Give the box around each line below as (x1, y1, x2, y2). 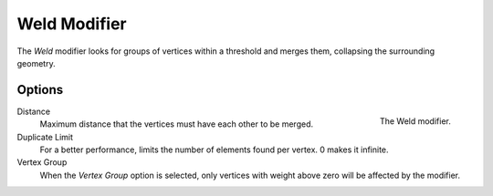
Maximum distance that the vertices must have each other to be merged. (39, 119, 314, 129)
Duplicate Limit (16, 131, 73, 142)
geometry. (16, 57, 56, 68)
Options (16, 82, 64, 98)
